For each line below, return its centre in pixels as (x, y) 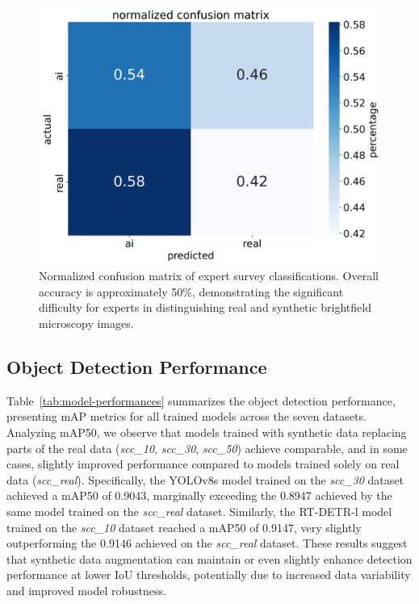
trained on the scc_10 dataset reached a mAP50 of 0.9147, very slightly (184, 527)
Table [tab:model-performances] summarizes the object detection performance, (201, 400)
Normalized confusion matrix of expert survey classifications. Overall (209, 276)
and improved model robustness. (86, 590)
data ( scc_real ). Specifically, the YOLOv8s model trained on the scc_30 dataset (205, 479)
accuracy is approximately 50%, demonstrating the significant (191, 291)
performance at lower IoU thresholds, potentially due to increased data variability (209, 575)
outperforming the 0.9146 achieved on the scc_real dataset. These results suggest (207, 543)
